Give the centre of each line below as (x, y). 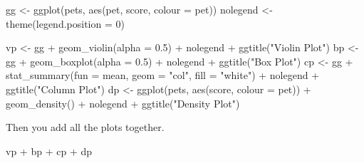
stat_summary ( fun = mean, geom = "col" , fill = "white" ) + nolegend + (163, 75)
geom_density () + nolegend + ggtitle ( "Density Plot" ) (123, 103)
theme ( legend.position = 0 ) (65, 23)
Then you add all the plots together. (85, 127)
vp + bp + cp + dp (49, 151)
